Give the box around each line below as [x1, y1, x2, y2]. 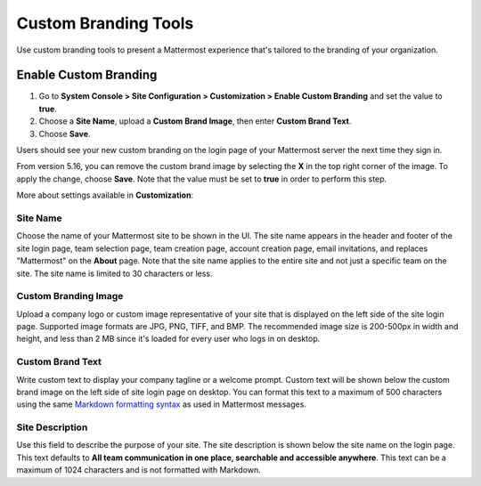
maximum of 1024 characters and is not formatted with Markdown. [16, 465, 262, 475]
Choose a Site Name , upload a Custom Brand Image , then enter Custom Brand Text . [38, 116, 352, 126]
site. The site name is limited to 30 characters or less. [16, 268, 213, 279]
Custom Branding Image [16, 290, 124, 303]
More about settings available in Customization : [16, 190, 194, 200]
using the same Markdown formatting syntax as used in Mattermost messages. [16, 399, 307, 409]
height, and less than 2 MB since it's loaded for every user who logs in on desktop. [16, 334, 321, 344]
